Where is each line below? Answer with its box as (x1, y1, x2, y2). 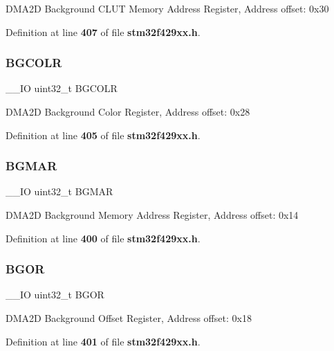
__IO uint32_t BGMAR (6, 184, 113, 199)
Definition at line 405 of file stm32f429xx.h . (6, 127, 201, 142)
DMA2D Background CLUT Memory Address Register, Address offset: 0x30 (6, 1, 329, 15)
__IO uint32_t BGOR (6, 287, 104, 302)
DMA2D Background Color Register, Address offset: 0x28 (6, 105, 250, 118)
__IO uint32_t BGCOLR (6, 81, 118, 96)
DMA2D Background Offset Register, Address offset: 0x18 (6, 311, 252, 325)
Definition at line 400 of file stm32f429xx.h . (6, 231, 201, 245)
